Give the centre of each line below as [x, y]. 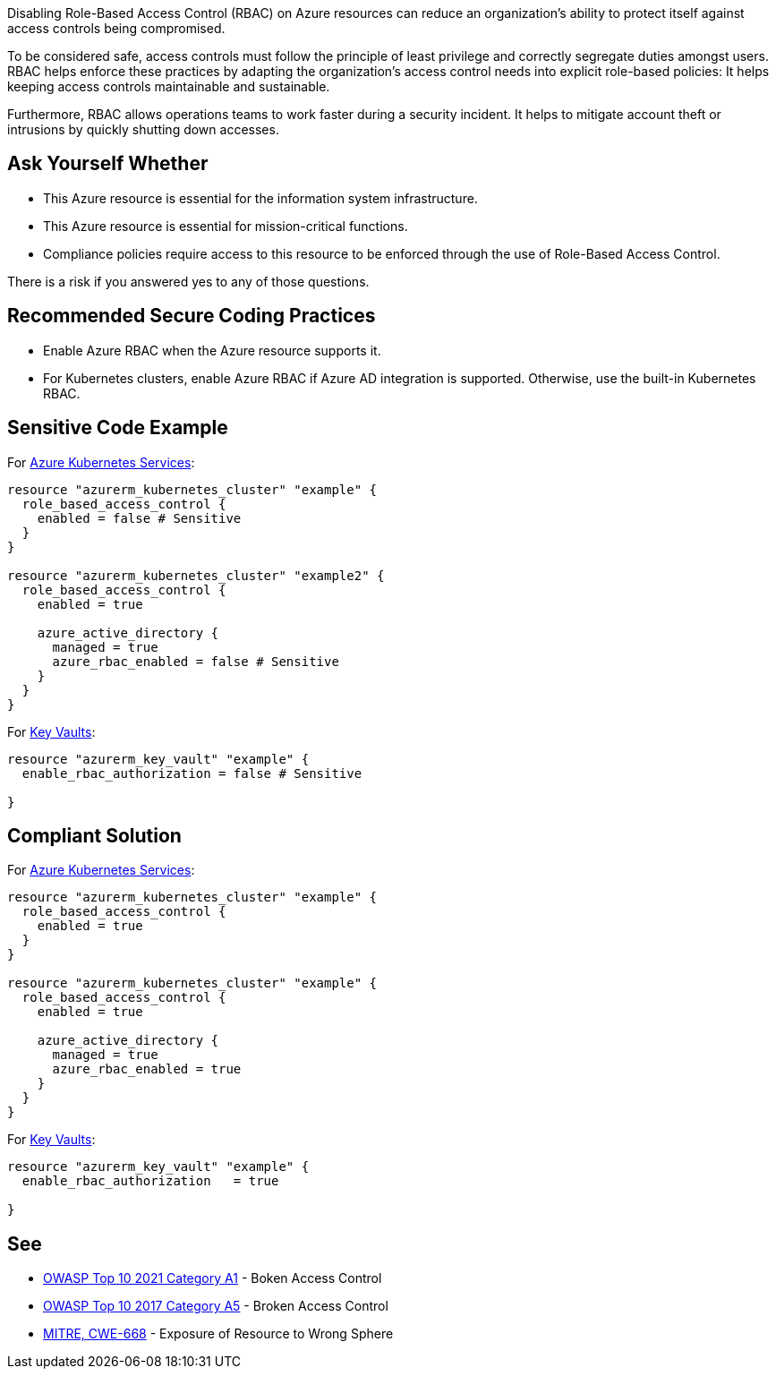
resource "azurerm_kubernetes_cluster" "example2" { [196, 575]
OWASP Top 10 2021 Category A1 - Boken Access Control [213, 1278]
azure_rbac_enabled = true [147, 1069]
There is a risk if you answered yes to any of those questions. [188, 281]
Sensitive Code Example [118, 428]
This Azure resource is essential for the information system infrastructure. [260, 198]
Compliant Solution [94, 835]
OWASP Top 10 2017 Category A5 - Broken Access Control [216, 1306]
